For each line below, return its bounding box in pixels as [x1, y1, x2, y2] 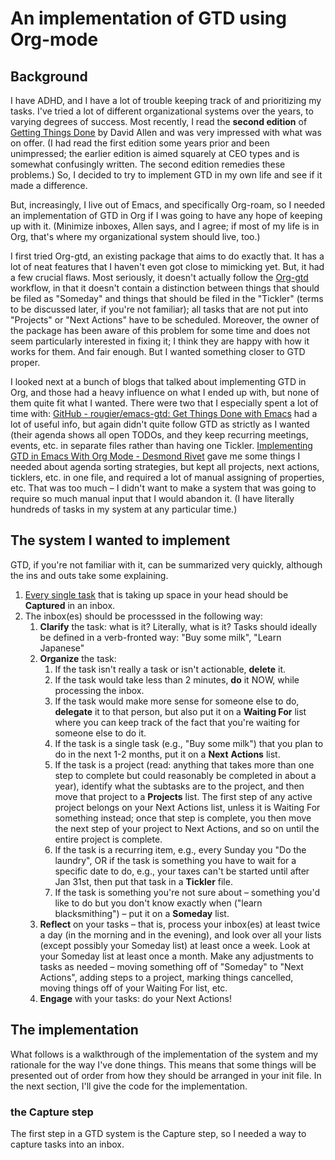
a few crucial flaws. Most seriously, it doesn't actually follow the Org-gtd [10, 272, 309, 283]
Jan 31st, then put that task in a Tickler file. [54, 875, 233, 887]
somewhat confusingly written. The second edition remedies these [10, 158, 286, 170]
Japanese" [39, 642, 85, 654]
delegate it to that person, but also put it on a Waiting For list [54, 705, 307, 717]
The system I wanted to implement [10, 532, 231, 549]
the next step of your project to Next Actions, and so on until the [54, 822, 320, 834]
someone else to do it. [54, 727, 147, 739]
